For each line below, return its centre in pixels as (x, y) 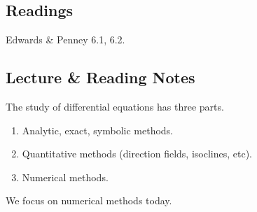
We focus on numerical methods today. (89, 200)
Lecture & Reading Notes (100, 77)
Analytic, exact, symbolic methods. (98, 130)
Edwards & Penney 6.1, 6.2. (65, 40)
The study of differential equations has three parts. (115, 106)
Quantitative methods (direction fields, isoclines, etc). (137, 154)
